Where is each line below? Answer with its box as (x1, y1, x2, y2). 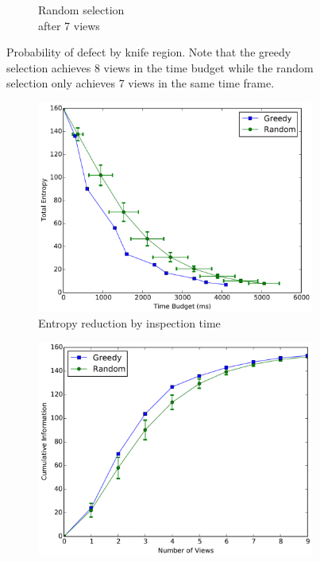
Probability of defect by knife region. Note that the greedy (6, 44, 291, 60)
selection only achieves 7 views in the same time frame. (6, 75, 275, 91)
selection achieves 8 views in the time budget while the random (6, 59, 314, 76)
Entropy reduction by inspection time (38, 314, 221, 331)
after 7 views (38, 17, 100, 33)
